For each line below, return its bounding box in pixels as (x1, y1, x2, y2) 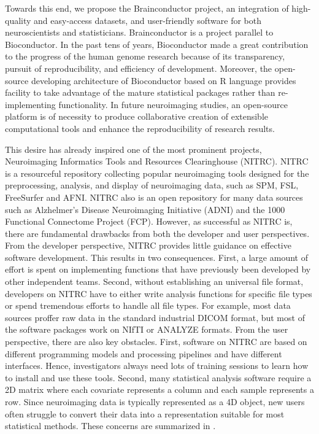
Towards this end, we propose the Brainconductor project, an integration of (5, 2, 289, 14)
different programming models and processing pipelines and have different (5, 347, 282, 360)
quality (5, 14, 31, 26)
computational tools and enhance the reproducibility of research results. (5, 122, 275, 134)
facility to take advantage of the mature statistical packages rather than (5, 86, 275, 99)
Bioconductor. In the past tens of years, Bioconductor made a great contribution (5, 37, 309, 50)
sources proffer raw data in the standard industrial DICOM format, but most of (5, 311, 305, 324)
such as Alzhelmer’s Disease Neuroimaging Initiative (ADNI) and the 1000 (5, 203, 285, 215)
